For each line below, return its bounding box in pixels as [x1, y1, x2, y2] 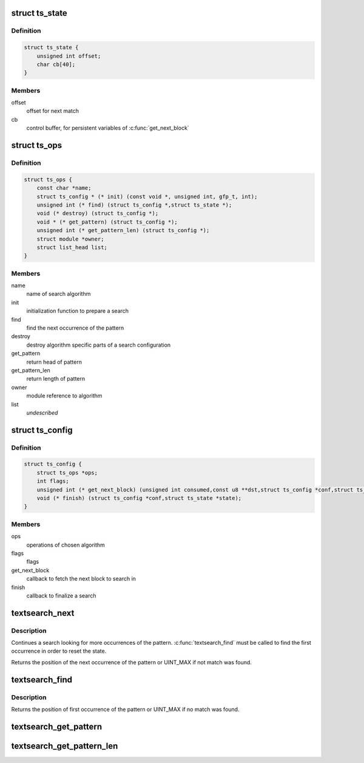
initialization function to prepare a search [26, 307, 129, 315]
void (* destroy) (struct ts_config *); [36, 210, 159, 217]
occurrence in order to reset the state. [11, 647, 107, 655]
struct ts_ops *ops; [36, 469, 98, 476]
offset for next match [26, 107, 79, 115]
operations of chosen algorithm [26, 541, 106, 548]
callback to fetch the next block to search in [26, 575, 136, 582]
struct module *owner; [36, 235, 104, 242]
